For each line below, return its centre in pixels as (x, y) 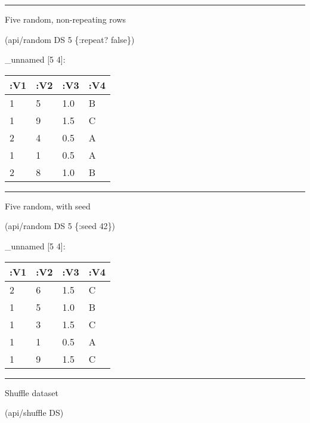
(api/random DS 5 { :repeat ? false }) (70, 39)
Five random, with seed (48, 206)
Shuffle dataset (32, 392)
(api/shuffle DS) (34, 413)
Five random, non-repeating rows (66, 19)
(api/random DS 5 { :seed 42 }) (60, 226)
